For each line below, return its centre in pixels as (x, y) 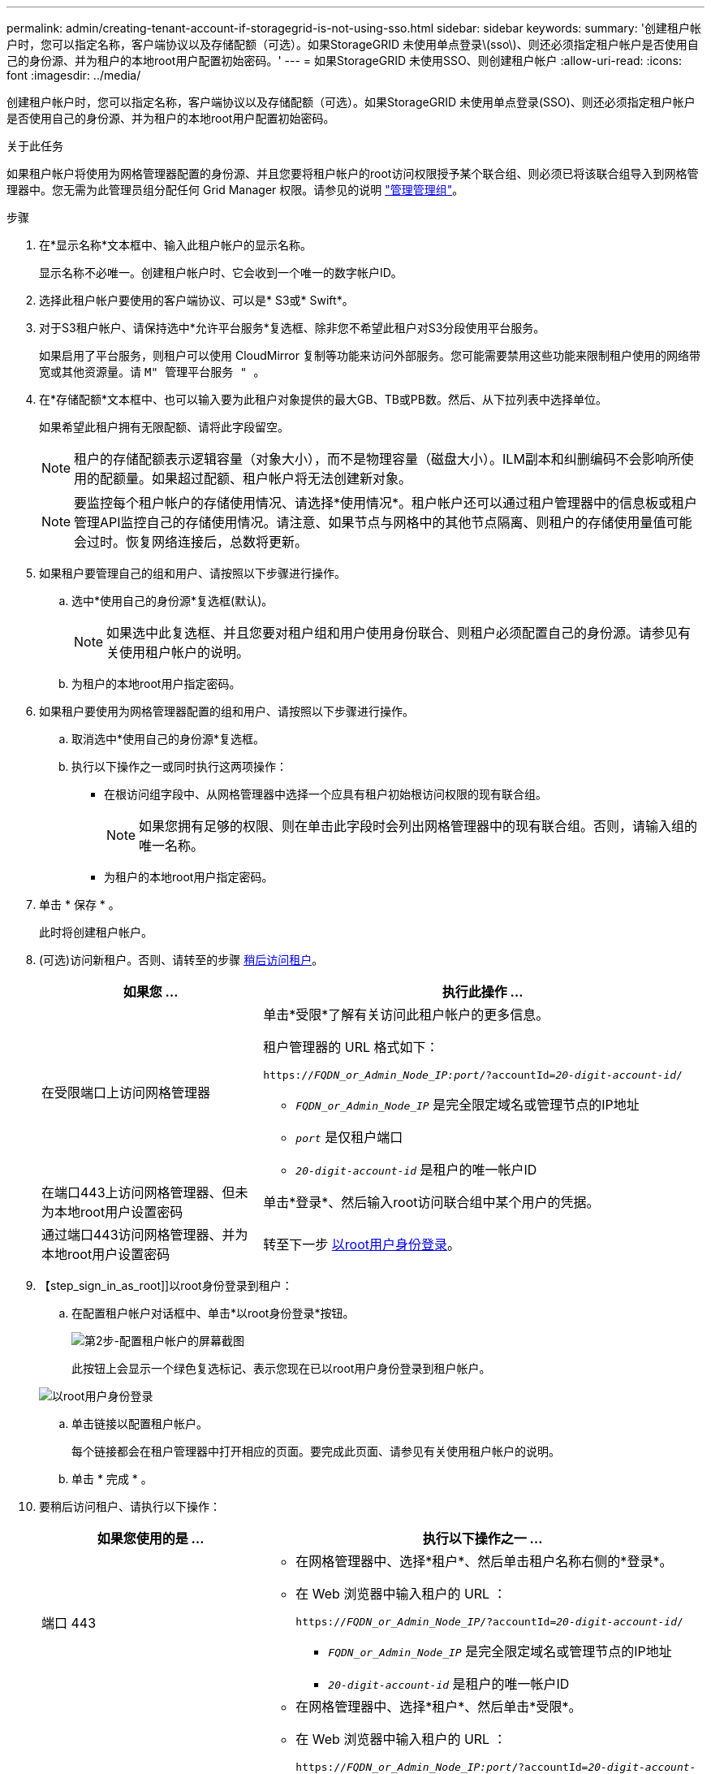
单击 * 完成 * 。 (112, 1479)
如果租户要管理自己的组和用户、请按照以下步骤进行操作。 (192, 573)
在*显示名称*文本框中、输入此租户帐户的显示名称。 (176, 245)
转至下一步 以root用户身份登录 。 (362, 1244)
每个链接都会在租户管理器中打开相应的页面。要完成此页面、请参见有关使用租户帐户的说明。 (316, 1451)
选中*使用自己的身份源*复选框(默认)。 (172, 601)
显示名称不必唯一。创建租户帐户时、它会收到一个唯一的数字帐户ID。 (221, 273)
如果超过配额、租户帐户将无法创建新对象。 (282, 478)
